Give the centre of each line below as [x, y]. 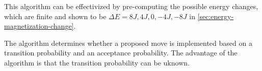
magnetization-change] [39, 26]
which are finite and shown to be [55, 16]
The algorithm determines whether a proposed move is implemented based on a [128, 43]
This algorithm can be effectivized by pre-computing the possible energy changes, [131, 6]
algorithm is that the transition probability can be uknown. [97, 62]
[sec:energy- [216, 16]
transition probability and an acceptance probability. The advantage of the [121, 53]
